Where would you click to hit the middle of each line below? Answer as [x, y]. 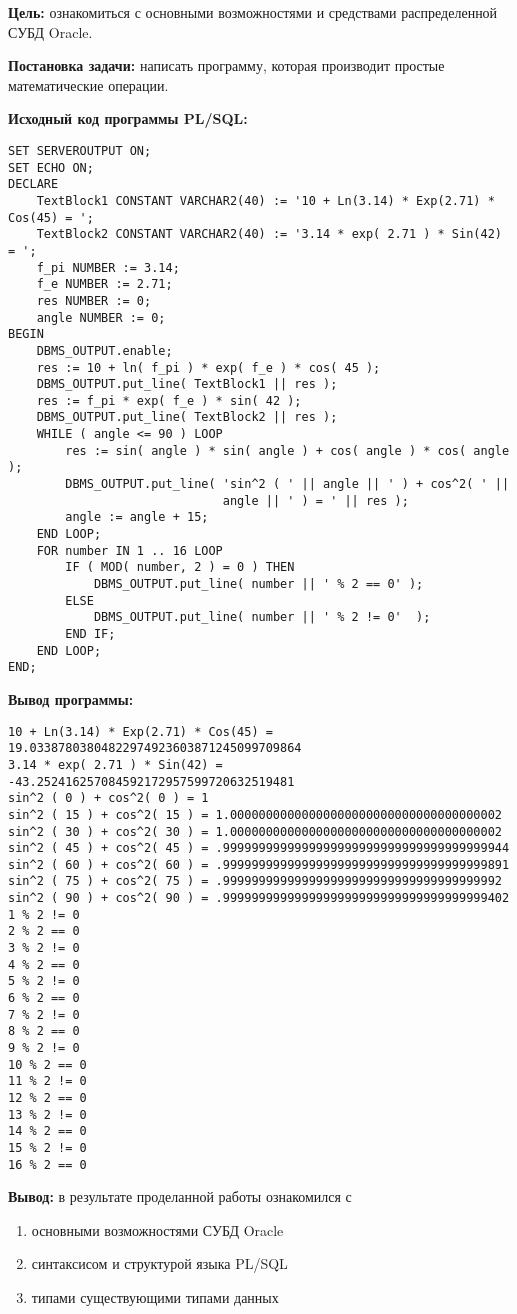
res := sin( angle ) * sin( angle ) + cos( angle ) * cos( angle [287, 450]
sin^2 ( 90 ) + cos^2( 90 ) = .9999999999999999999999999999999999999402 [259, 898]
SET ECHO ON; [51, 167]
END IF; [90, 634]
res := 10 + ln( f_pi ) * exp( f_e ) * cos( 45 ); [208, 367]
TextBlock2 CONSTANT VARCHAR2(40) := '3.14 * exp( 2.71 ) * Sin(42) [269, 234]
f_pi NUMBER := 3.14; [108, 267]
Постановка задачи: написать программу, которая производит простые [226, 65]
